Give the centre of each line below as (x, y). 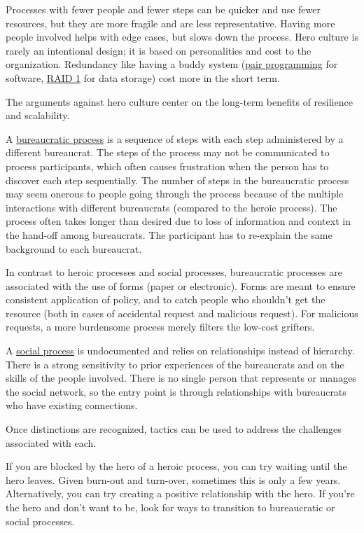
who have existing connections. (72, 405)
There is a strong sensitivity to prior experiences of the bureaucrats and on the (175, 364)
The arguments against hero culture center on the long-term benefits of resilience (179, 101)
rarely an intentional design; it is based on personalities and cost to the (159, 50)
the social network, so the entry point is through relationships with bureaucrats (176, 391)
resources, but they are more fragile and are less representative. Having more (170, 23)
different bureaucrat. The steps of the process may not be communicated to (168, 152)
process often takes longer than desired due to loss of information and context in (178, 221)
